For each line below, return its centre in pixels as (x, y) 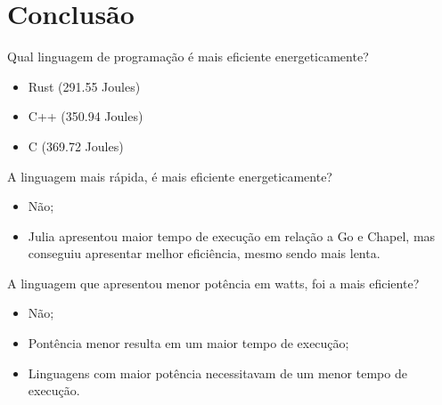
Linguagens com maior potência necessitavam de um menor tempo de (217, 373)
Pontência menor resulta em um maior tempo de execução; (188, 343)
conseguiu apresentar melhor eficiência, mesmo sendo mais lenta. (204, 253)
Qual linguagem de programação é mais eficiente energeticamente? (188, 57)
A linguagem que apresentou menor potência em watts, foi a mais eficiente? (213, 283)
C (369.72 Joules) (76, 146)
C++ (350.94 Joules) (86, 116)
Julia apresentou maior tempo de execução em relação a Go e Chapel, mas (232, 235)
